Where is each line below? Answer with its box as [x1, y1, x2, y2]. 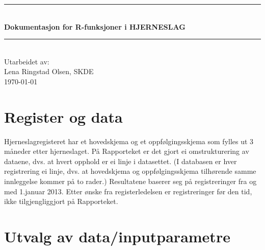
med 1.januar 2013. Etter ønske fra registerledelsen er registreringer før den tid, [4, 186, 252, 196]
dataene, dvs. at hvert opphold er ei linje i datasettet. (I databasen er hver [4, 155, 237, 166]
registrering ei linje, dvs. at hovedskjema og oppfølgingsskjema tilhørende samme [4, 166, 256, 176]
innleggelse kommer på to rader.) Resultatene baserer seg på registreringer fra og [4, 176, 257, 187]
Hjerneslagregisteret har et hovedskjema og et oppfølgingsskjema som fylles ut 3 [4, 135, 254, 146]
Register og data [4, 106, 123, 127]
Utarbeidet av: [4, 56, 49, 66]
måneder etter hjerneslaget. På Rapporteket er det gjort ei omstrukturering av [4, 146, 249, 156]
